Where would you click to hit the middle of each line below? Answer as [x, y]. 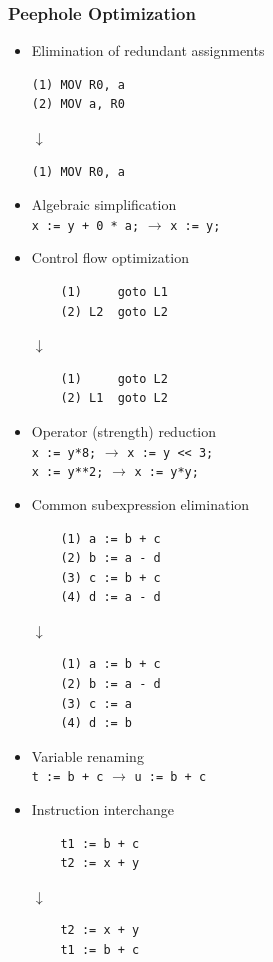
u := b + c [170, 777]
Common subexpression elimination [140, 503]
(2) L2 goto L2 [114, 311]
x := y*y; [166, 472]
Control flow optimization [110, 257]
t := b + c [67, 777]
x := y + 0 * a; [85, 225]
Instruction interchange [102, 809]
